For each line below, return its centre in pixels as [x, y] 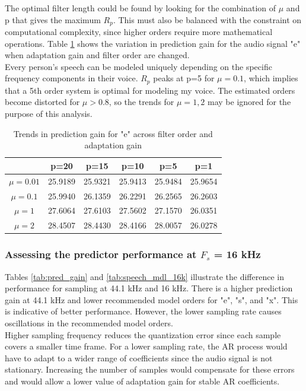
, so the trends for [141, 102]
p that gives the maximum [53, 19]
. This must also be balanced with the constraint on [207, 19]
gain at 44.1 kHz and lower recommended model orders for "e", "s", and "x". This [152, 299]
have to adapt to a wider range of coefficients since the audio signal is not [139, 357]
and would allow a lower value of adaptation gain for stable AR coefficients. [142, 381]
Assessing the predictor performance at [101, 254]
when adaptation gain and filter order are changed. [97, 55]
